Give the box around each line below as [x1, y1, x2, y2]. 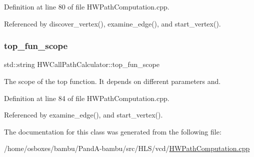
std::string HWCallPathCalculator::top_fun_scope [4, 59, 159, 69]
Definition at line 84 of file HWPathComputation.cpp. [4, 92, 169, 103]
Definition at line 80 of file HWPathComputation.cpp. [4, 1, 169, 11]
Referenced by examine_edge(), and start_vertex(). [4, 109, 163, 120]
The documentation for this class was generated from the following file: [4, 126, 221, 136]
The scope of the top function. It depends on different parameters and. [4, 76, 221, 86]
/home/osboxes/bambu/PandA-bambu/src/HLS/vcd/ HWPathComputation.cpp [4, 143, 250, 153]
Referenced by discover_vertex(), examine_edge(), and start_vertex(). [4, 18, 221, 28]
